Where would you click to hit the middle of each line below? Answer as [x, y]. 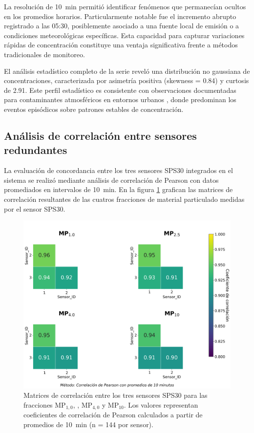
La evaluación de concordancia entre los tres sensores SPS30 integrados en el [118, 170]
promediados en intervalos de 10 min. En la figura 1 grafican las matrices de [118, 189]
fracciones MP [45, 404]
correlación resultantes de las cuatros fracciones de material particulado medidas [124, 199]
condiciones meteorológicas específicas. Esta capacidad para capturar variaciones [124, 35]
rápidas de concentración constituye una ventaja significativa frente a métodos [121, 45]
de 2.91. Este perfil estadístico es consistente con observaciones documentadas [120, 90]
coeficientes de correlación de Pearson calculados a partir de [113, 415]
